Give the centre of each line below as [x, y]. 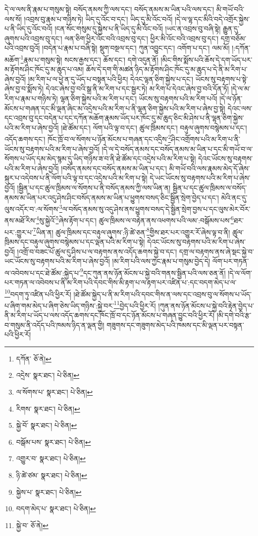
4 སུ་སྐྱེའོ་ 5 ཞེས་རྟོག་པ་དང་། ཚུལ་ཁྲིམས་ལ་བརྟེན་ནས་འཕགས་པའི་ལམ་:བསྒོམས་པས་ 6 [135, 220]
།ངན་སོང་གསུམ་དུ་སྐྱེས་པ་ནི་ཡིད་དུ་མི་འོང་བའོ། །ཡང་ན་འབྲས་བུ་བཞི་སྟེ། [138, 29]
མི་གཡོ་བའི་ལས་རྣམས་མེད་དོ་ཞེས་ [209, 168]
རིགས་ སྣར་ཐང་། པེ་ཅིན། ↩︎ [48, 408]
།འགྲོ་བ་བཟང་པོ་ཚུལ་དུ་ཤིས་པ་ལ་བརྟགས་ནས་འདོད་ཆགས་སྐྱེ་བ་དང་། [97, 251]
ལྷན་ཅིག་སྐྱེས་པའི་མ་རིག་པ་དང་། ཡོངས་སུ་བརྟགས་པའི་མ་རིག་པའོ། [139, 98]
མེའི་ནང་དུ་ [234, 197]
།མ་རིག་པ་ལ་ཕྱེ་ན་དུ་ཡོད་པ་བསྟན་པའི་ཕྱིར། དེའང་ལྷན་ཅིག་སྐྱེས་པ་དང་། [111, 79]
